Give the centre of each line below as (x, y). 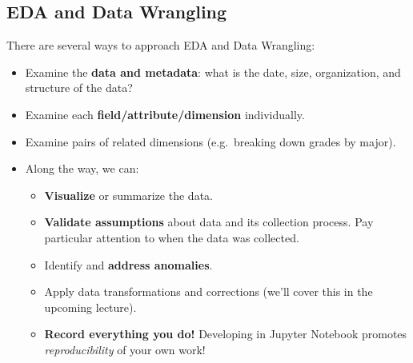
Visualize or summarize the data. (128, 195)
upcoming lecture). (90, 307)
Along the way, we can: (82, 168)
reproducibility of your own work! (125, 349)
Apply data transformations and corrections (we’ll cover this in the (209, 291)
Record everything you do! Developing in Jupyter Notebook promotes (226, 334)
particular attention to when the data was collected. (172, 237)
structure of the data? (79, 88)
